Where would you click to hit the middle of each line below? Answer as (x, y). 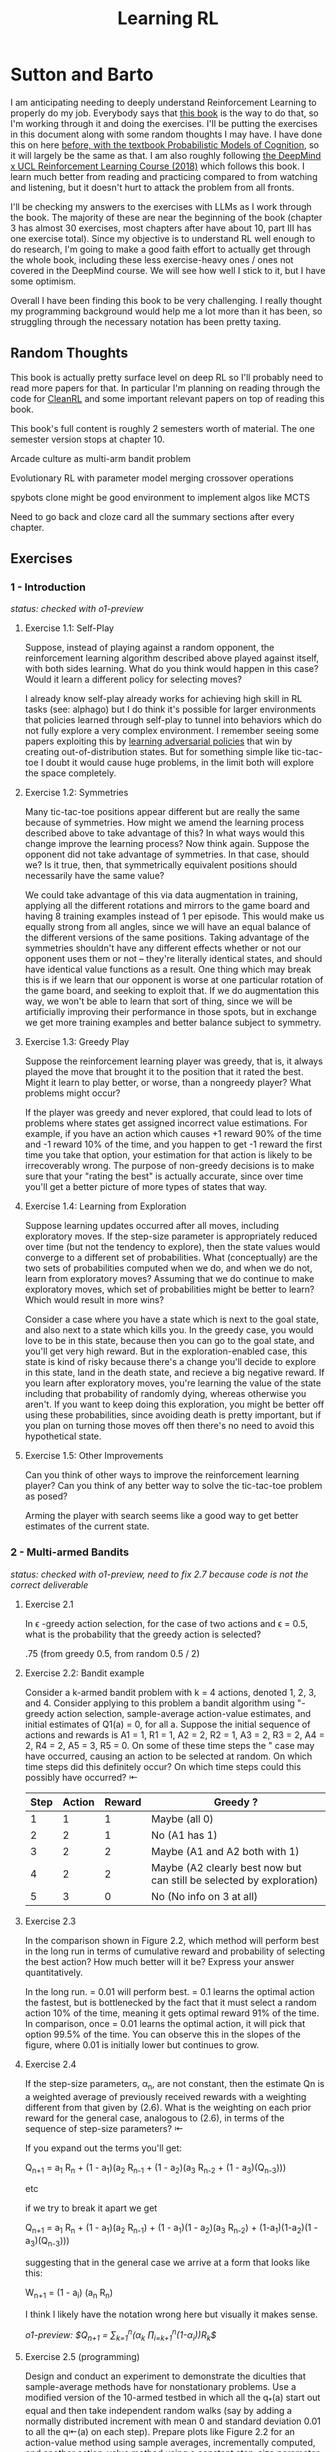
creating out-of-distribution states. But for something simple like (157, 752)
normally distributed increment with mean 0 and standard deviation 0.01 (173, 2421)
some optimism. (43, 281)
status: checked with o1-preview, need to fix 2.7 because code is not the (159, 1574)
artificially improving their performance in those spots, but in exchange (170, 1012)
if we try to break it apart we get (91, 2208)
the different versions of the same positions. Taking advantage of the (167, 938)
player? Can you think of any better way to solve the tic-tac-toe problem (173, 1486)
